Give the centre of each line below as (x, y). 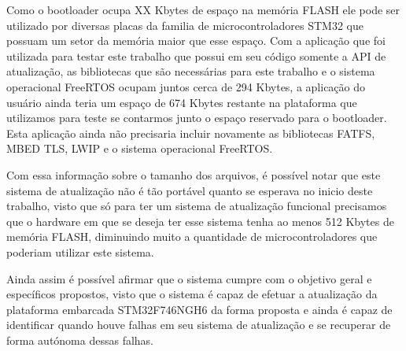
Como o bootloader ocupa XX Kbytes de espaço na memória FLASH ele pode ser (203, 9)
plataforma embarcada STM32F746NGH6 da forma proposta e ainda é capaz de (199, 309)
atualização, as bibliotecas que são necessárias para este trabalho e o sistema (191, 71)
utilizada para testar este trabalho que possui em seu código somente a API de (196, 55)
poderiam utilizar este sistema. (80, 251)
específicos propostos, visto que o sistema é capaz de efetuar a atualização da (192, 294)
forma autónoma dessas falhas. (80, 340)
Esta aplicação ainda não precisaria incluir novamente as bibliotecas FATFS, (191, 133)
